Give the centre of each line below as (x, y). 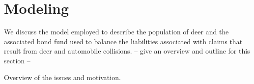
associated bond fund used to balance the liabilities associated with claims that (123, 41)
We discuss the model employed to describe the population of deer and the (116, 32)
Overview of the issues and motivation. (62, 77)
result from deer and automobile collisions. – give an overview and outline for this (127, 51)
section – (17, 60)
